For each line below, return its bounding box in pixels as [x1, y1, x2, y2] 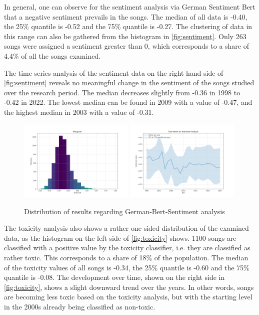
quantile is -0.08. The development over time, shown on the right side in [4, 272, 225, 282]
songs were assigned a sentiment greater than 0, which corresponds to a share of [4, 41, 249, 51]
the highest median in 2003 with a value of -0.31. [4, 106, 154, 117]
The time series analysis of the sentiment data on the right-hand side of [4, 67, 223, 78]
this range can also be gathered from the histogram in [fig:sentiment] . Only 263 [4, 31, 246, 41]
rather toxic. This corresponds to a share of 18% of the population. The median [4, 252, 248, 262]
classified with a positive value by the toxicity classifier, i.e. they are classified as [4, 242, 250, 253]
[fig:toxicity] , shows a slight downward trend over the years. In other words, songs [4, 281, 254, 292]
